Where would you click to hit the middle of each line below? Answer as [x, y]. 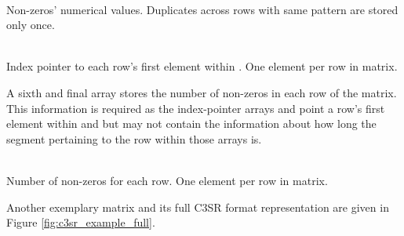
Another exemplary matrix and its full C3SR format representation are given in [198, 207]
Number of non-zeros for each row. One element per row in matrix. [167, 180]
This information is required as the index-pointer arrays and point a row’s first [196, 108]
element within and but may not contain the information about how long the [191, 123]
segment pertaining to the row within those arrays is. [134, 138]
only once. [31, 25]
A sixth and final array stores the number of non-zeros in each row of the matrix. [202, 92]
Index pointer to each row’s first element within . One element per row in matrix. [202, 66]
